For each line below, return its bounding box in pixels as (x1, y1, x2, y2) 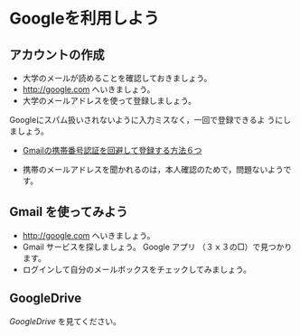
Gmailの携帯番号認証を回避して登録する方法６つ (22, 145, 202, 155)
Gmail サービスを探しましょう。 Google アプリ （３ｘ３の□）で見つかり (22, 241, 293, 252)
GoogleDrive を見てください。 (9, 315, 122, 326)
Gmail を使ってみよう (9, 204, 128, 219)
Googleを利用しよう (9, 8, 160, 29)
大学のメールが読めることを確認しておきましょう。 (22, 73, 212, 83)
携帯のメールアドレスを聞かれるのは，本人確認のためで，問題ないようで (22, 164, 292, 174)
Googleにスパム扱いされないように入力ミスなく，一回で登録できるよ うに (9, 115, 284, 125)
